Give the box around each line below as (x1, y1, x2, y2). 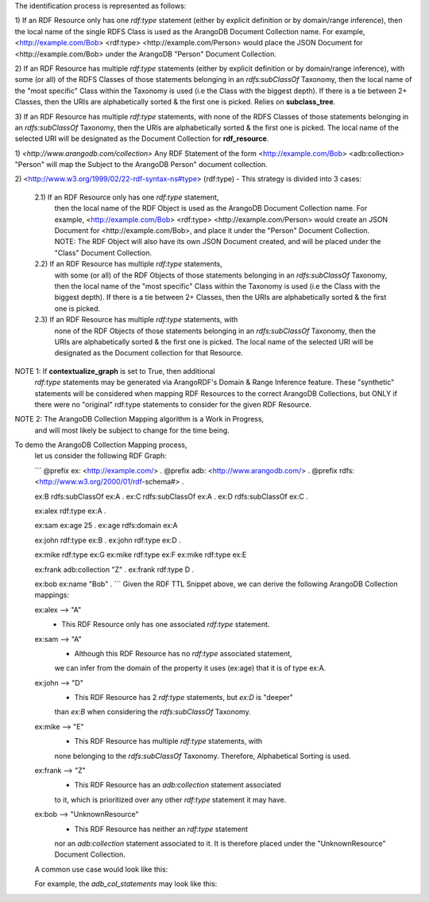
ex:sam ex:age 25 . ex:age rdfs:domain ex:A (34, 521, 178, 531)
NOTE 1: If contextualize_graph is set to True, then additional (14, 366, 215, 375)
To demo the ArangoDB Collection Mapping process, (14, 440, 187, 449)
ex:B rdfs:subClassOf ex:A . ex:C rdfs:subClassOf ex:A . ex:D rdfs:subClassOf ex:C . (34, 492, 309, 501)
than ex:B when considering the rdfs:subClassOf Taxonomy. (54, 707, 251, 717)
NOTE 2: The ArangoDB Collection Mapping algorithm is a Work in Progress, (14, 414, 265, 424)
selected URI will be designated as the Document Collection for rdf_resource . (14, 134, 269, 143)
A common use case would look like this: (34, 864, 168, 874)
